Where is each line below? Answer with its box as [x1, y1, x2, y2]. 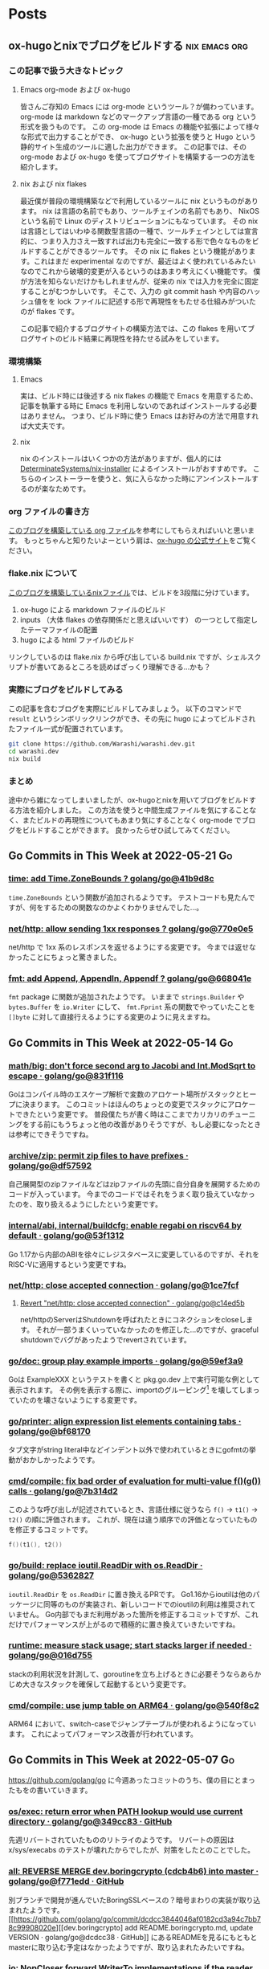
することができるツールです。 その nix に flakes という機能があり [34, 246, 249, 255]
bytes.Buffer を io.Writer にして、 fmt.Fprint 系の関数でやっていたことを [8, 1002, 255, 1012]
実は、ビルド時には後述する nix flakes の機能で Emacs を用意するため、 [19, 391, 259, 401]
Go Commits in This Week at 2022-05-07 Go [8, 1753, 235, 1767]
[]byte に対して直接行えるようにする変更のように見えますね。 [8, 1012, 215, 1022]
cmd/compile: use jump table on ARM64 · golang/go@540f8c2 [8, 1700, 259, 1711]
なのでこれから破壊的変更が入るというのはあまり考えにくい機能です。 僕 [19, 266, 261, 276]
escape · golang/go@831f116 [8, 1070, 124, 1081]
